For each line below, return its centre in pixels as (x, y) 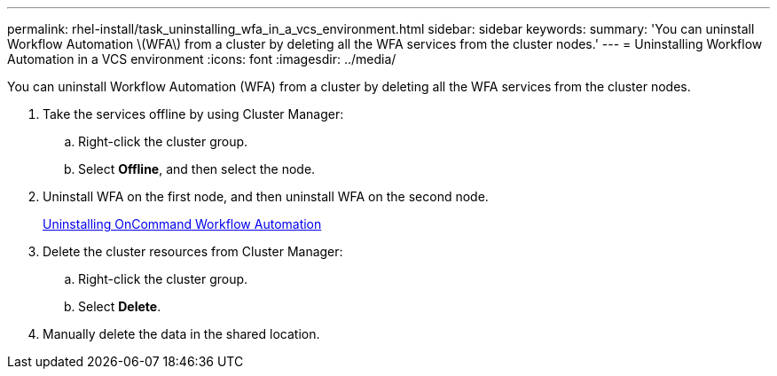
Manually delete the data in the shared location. (181, 334)
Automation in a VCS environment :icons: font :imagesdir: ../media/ (202, 59)
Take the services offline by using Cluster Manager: (193, 114)
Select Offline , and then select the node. (197, 169)
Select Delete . (120, 306)
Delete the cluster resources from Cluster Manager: (193, 251)
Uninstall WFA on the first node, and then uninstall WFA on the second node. (266, 196)
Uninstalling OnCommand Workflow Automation (182, 224)
